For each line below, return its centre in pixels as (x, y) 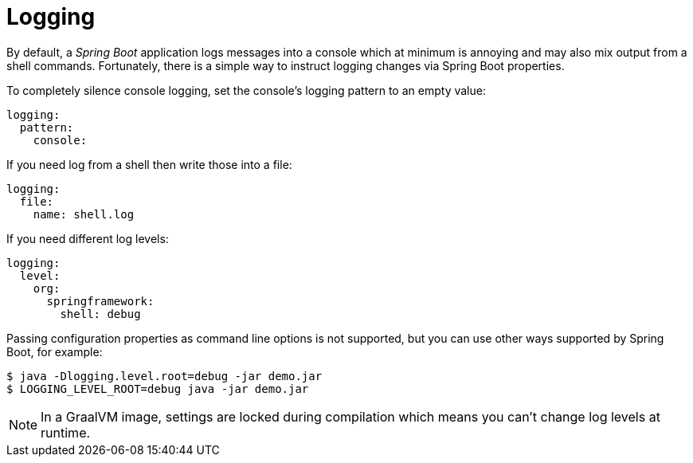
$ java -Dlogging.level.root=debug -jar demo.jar (164, 376)
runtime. (66, 432)
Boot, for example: (55, 351)
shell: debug (100, 314)
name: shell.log (84, 214)
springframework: (100, 301)
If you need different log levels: (88, 238)
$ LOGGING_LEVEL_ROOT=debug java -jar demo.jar (158, 388)
